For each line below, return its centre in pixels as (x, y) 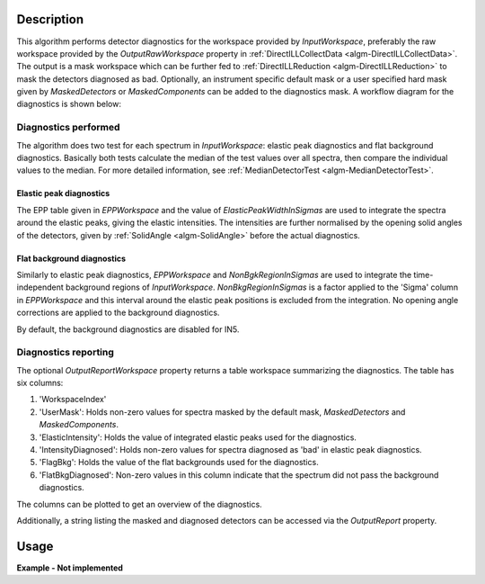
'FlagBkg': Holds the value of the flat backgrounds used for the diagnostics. (179, 463)
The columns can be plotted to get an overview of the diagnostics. (139, 504)
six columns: (40, 383)
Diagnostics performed (68, 128)
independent (40, 287)
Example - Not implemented (70, 568)
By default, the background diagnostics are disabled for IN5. (128, 329)
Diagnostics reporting (65, 353)
